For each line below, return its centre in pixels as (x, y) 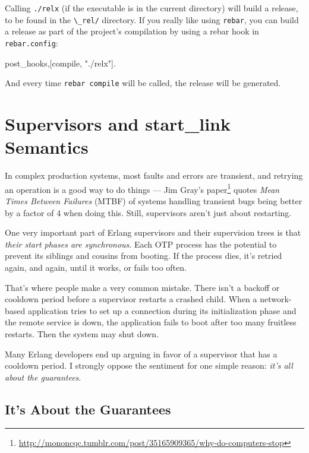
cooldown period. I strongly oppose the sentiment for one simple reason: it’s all (149, 365)
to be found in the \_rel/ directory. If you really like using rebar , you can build (152, 19)
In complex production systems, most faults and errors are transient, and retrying (154, 175)
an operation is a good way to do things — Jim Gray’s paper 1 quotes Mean (142, 188)
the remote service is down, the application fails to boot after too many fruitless (151, 322)
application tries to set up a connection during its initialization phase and (162, 310)
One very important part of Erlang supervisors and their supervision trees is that (153, 232)
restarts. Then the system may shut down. (82, 333)
